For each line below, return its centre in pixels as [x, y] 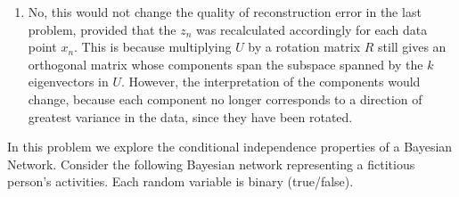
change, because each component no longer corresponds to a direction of [225, 98]
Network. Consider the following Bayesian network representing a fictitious [211, 164]
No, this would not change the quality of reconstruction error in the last [225, 12]
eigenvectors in [68, 82]
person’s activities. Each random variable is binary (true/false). [180, 181]
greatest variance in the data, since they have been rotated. [190, 116]
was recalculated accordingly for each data [312, 29]
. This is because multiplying [153, 47]
